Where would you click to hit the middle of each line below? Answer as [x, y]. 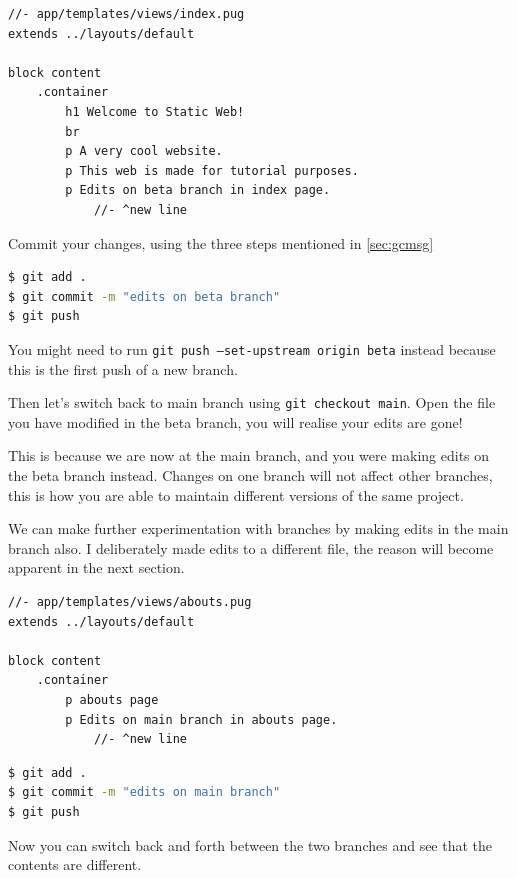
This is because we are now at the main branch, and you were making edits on [249, 455]
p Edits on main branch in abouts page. [201, 719]
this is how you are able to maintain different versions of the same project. [236, 494]
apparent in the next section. [96, 567]
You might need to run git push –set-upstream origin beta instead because [252, 348]
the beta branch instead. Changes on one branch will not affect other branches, [250, 475]
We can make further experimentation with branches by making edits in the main [258, 528]
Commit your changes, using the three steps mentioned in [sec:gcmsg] [221, 242]
